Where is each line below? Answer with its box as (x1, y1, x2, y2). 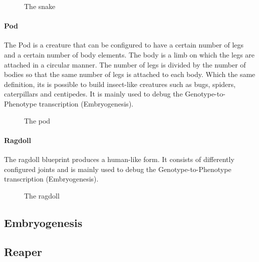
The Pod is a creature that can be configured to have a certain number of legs (4, 39, 244, 50)
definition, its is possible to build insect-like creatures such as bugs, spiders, (4, 78, 236, 89)
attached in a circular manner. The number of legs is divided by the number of (4, 59, 246, 69)
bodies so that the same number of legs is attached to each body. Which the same (4, 69, 255, 79)
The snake (24, 1, 56, 11)
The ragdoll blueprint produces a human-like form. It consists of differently (4, 153, 234, 164)
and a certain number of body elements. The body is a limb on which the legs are (4, 49, 255, 59)
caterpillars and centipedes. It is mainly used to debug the (4, 88, 183, 99)
